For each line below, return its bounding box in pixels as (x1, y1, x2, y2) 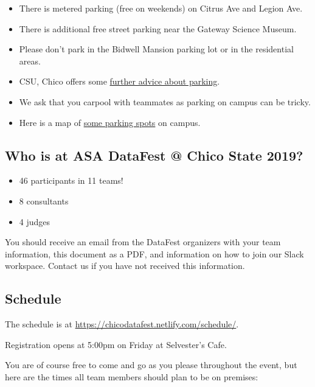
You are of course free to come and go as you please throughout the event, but (5, 358, 297, 371)
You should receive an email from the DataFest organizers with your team (5, 235, 281, 248)
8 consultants (19, 194, 69, 207)
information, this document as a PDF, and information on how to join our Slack (5, 247, 304, 260)
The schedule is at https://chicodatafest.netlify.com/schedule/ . (5, 318, 239, 330)
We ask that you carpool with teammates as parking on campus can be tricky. (19, 95, 311, 108)
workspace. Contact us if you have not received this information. (5, 259, 245, 272)
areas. (19, 54, 41, 67)
